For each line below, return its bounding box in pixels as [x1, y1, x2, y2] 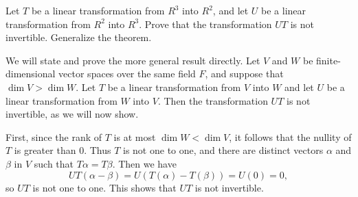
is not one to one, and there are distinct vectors [123, 143, 324, 157]
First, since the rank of [5, 129, 102, 144]
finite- [316, 53, 341, 67]
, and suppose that [205, 66, 284, 81]
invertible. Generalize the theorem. [5, 30, 152, 44]
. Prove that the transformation [139, 16, 272, 31]
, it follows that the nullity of [229, 129, 352, 144]
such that [34, 156, 74, 170]
